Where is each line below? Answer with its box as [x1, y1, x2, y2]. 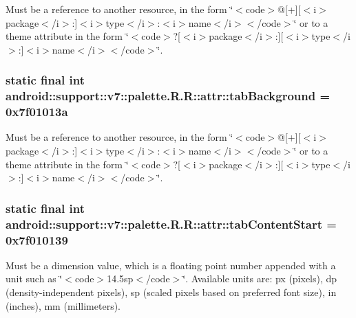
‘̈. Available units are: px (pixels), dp [182, 271, 337, 286]
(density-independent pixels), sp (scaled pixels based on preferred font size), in [6, 285, 337, 299]
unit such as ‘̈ [6, 271, 63, 286]
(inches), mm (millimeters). [6, 298, 121, 313]
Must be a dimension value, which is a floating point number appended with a [6, 258, 336, 272]
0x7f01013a [6, 103, 68, 120]
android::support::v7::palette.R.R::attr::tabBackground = [6, 87, 331, 104]
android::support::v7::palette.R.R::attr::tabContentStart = [6, 215, 337, 232]
